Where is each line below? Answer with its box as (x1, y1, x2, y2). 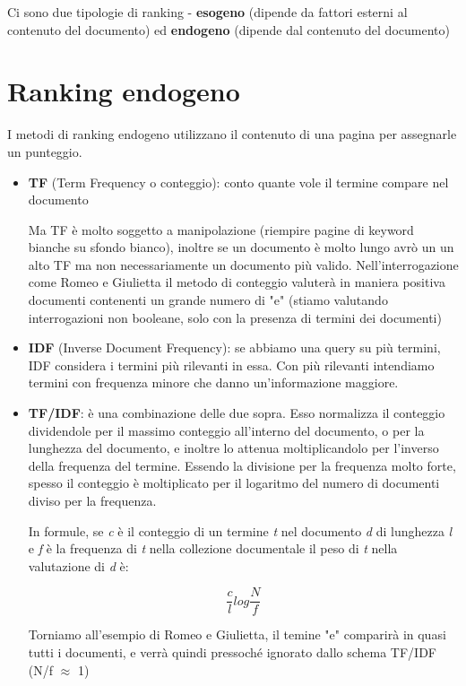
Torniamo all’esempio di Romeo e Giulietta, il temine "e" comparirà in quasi (28, 625, 446, 644)
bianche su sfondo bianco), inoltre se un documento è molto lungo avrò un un (28, 238, 454, 256)
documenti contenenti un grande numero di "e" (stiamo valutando (28, 291, 388, 309)
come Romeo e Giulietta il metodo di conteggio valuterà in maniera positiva (28, 273, 445, 291)
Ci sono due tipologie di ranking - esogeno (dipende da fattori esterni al (7, 3, 408, 21)
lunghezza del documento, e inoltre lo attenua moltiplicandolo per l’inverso (28, 439, 439, 457)
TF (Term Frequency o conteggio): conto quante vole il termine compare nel (28, 172, 449, 191)
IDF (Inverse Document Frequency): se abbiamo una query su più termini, (28, 338, 441, 357)
